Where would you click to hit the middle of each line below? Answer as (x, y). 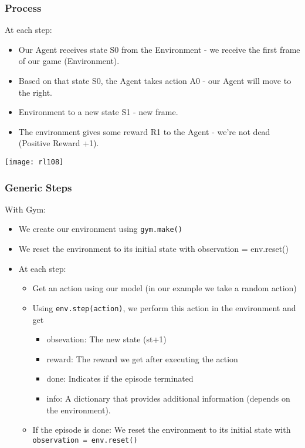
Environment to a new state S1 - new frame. (98, 112)
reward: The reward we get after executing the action (142, 358)
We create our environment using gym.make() (100, 229)
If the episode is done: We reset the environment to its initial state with (162, 430)
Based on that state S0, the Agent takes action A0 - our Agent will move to (155, 80)
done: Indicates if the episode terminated (120, 378)
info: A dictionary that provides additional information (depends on (168, 398)
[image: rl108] (34, 162)
